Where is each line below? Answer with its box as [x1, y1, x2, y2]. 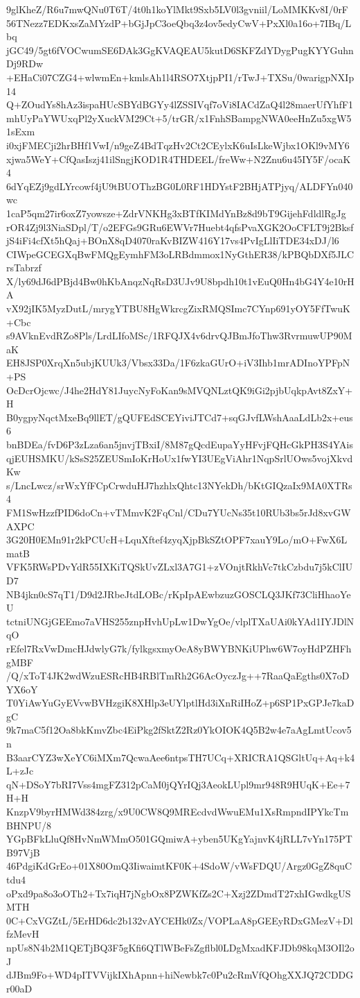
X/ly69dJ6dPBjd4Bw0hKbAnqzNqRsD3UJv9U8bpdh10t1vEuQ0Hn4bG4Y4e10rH [6, 273, 354, 288]
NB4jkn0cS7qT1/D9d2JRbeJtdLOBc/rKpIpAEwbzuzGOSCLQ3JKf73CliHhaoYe [6, 586, 351, 601]
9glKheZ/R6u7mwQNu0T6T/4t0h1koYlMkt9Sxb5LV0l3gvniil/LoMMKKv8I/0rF [6, 2, 349, 16]
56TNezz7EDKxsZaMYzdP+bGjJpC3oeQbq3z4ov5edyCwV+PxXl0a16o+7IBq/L [6, 15, 352, 30]
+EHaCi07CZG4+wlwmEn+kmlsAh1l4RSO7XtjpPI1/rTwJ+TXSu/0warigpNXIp [6, 69, 354, 84]
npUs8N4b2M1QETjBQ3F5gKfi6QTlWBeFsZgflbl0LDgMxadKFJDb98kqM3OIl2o [6, 940, 354, 954]
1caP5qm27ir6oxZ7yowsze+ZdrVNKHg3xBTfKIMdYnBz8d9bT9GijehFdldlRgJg [6, 205, 346, 220]
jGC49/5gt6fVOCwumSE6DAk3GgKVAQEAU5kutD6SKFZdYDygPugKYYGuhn [6, 42, 354, 57]
